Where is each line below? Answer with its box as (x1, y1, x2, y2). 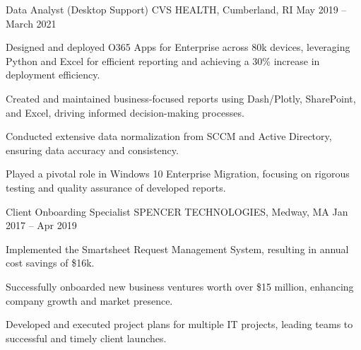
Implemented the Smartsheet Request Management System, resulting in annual (6, 241, 349, 256)
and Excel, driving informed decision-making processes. (6, 105, 244, 119)
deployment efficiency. (6, 67, 100, 82)
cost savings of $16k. (6, 255, 95, 270)
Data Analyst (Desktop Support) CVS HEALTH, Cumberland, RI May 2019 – (6, 2, 347, 16)
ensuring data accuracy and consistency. (6, 142, 179, 157)
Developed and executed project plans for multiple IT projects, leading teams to (6, 317, 353, 332)
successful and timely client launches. (6, 330, 167, 345)
